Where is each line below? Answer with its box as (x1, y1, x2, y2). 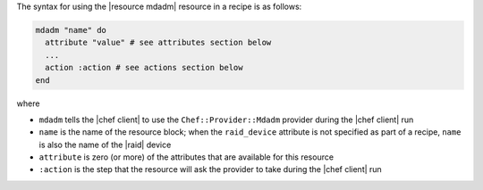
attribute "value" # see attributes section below (45, 37, 272, 48)
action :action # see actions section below (45, 62, 243, 73)
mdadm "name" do (35, 25, 107, 35)
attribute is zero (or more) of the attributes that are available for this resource (38, 152, 335, 162)
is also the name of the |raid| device (38, 139, 172, 150)
